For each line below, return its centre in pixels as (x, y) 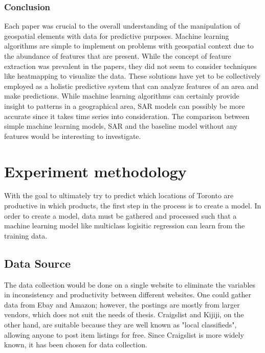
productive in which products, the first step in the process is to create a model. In (133, 206)
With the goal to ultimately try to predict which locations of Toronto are (119, 195)
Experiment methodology (95, 171)
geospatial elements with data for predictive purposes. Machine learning (117, 36)
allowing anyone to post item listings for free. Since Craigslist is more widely (124, 334)
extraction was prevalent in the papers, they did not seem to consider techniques (130, 66)
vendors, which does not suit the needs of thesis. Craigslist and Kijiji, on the (124, 314)
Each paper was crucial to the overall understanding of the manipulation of (122, 26)
